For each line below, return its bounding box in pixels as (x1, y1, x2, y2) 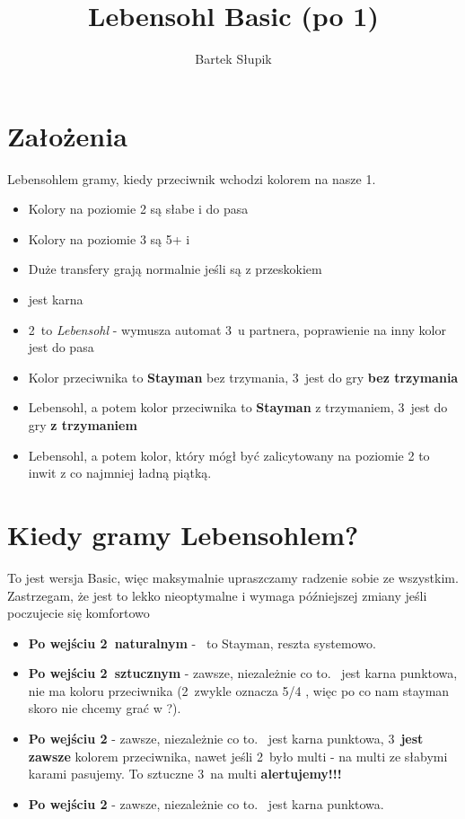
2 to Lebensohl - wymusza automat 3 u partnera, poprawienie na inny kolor (28, 320, 446, 339)
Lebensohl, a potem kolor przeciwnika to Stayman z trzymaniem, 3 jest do (28, 398, 448, 417)
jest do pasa (28, 338, 94, 357)
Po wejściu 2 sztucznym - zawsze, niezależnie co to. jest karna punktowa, (28, 664, 458, 682)
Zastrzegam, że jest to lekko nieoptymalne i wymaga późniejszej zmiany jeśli (7, 586, 427, 604)
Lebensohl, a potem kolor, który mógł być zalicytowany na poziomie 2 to (28, 445, 430, 464)
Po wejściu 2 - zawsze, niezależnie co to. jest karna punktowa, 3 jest (28, 729, 424, 748)
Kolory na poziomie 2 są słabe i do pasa (28, 199, 249, 218)
